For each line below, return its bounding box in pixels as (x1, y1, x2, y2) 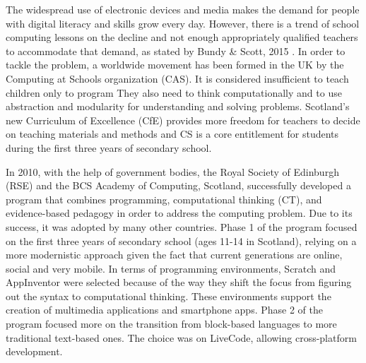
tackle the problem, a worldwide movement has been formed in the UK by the (6, 57, 344, 72)
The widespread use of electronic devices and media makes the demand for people (6, 2, 360, 16)
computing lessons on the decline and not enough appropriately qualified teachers (6, 30, 358, 44)
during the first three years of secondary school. (6, 140, 212, 155)
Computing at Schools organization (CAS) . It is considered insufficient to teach (6, 71, 349, 85)
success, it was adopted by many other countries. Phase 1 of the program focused (6, 219, 358, 234)
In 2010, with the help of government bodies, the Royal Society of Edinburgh (6, 164, 339, 179)
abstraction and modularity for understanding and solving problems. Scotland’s (6, 99, 350, 114)
